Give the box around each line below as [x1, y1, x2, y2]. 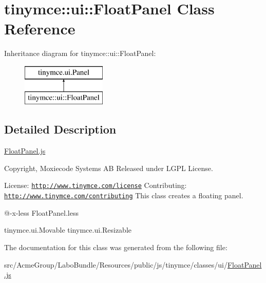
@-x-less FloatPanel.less [4, 207, 79, 218]
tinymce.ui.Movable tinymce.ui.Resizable [4, 224, 131, 235]
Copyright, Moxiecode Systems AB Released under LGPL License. [4, 162, 213, 173]
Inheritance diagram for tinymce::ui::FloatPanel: [4, 48, 156, 59]
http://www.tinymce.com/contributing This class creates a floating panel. [4, 190, 243, 201]
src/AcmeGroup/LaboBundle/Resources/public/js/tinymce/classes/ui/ [4, 259, 227, 270]
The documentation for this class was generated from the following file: [4, 241, 227, 252]
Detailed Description [4, 121, 117, 137]
